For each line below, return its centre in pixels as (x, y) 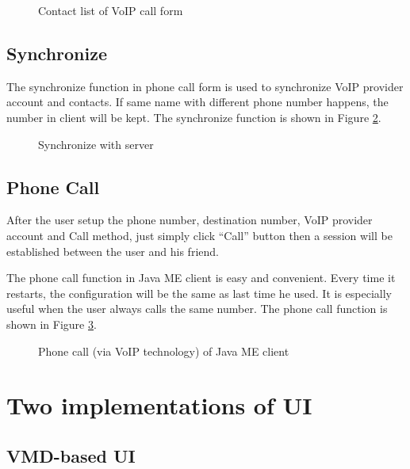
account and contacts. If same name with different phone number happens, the (197, 102)
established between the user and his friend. (113, 251)
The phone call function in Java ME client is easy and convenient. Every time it (201, 278)
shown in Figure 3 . (52, 324)
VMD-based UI (71, 455)
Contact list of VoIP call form (111, 10)
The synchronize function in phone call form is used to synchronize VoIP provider (205, 86)
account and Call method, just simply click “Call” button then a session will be (199, 235)
